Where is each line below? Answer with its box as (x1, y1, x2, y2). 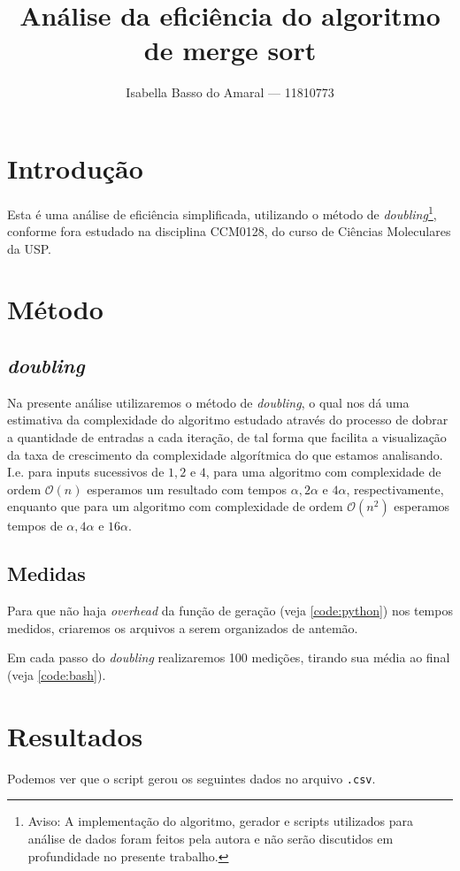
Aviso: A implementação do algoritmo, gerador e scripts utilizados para (27, 812, 414, 830)
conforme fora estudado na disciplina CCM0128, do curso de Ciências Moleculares (7, 222, 451, 241)
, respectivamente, (346, 479, 444, 498)
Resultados (7, 717, 143, 753)
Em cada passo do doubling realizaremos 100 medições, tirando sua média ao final (7, 648, 450, 667)
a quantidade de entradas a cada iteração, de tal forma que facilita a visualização (7, 428, 447, 447)
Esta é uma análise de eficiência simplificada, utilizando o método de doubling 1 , (7, 202, 437, 223)
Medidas (7, 560, 86, 587)
